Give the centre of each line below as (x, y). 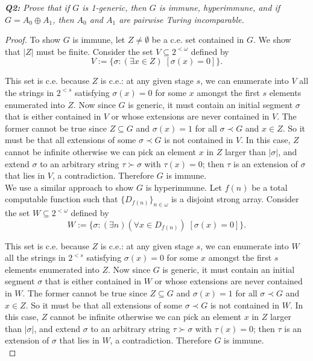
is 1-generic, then (114, 7)
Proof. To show (33, 40)
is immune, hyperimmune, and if (219, 7)
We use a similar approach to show (69, 187)
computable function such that (62, 199)
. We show (272, 40)
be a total (270, 187)
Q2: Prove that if (37, 7)
